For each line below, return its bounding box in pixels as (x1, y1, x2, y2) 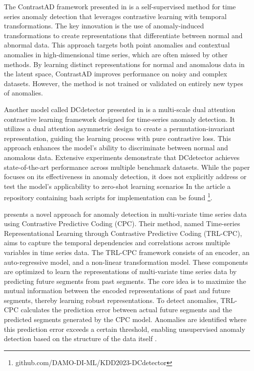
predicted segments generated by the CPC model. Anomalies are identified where (4, 314, 247, 325)
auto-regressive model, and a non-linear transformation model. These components (4, 256, 248, 267)
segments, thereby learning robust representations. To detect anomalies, (4, 295, 218, 305)
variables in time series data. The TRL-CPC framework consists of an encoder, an (4, 247, 250, 257)
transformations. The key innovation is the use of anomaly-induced (4, 21, 204, 31)
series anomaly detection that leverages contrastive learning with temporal (4, 11, 227, 21)
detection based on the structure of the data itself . (4, 333, 157, 344)
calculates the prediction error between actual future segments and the (21, 304, 232, 315)
